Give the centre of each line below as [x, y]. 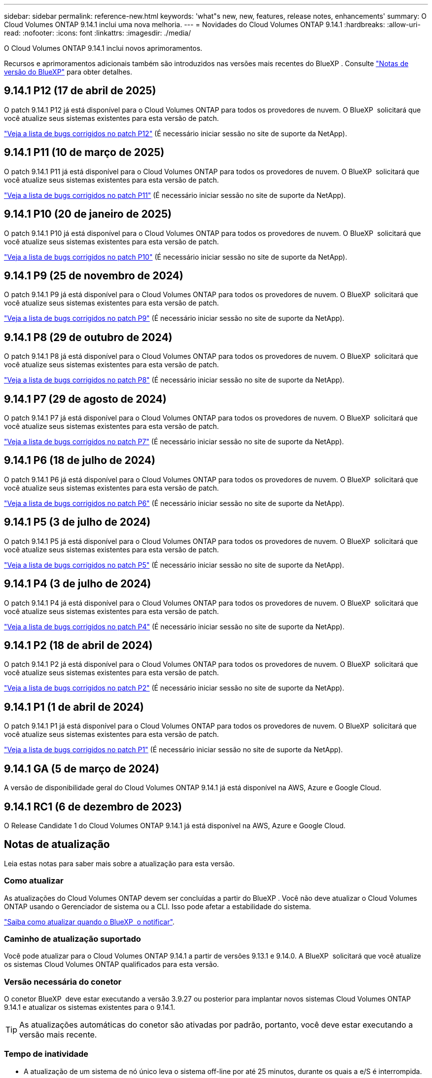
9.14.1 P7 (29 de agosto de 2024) [85, 399]
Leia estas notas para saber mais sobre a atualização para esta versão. [119, 863]
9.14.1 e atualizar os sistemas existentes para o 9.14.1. [90, 1007]
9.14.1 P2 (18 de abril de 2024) [78, 646]
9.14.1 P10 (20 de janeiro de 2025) [88, 214]
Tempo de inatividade [46, 1054]
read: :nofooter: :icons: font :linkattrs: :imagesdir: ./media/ [97, 33]
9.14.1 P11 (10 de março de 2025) [84, 153]
